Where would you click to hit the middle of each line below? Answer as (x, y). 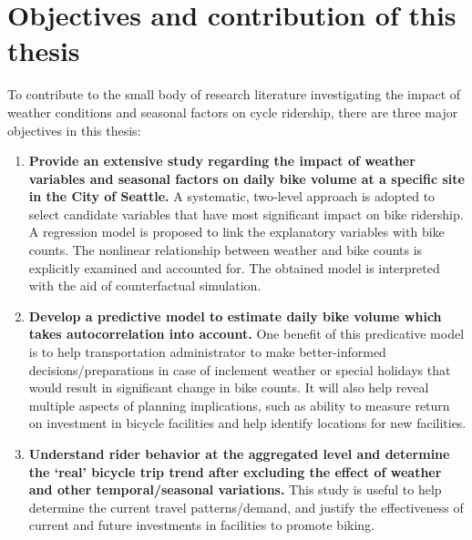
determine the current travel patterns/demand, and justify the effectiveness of (246, 507)
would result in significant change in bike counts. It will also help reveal (229, 387)
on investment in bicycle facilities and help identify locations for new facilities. (247, 423)
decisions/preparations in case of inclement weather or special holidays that (240, 369)
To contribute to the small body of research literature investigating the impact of (234, 94)
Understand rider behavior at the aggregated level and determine (239, 453)
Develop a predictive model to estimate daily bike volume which (235, 316)
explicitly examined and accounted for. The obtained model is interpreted (234, 267)
